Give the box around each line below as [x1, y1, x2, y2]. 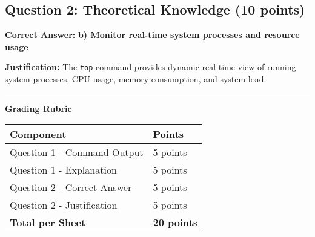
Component [10, 127, 67, 141]
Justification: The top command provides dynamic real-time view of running [5, 60, 296, 73]
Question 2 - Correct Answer [10, 180, 132, 195]
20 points [153, 215, 198, 230]
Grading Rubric [5, 102, 72, 114]
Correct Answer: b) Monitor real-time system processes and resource [5, 28, 300, 41]
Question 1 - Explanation [10, 163, 117, 177]
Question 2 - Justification [10, 198, 118, 212]
